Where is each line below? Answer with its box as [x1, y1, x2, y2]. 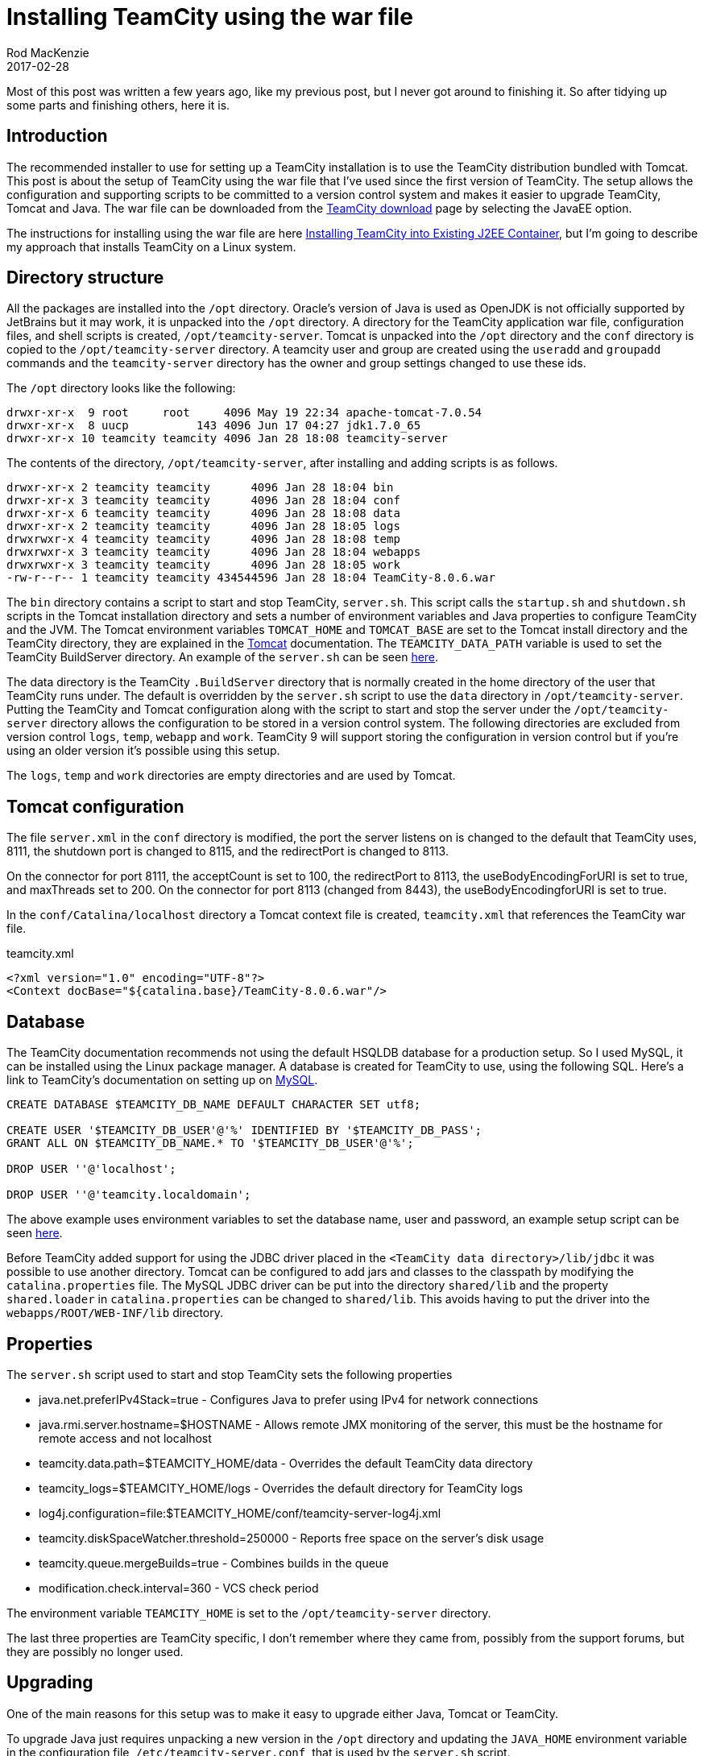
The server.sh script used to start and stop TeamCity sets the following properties [6, 1367, 453, 1381]
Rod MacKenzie [6, 45, 89, 60]
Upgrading [6, 1672, 93, 1693]
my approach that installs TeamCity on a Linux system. [6, 239, 296, 254]
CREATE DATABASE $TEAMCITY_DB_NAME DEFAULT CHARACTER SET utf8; [6, 1098, 421, 1112]
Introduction [6, 126, 108, 147]
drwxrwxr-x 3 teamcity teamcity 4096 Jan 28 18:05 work [6, 558, 400, 572]
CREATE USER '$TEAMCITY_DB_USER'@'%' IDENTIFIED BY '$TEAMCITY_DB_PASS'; [6, 1124, 482, 1137]
